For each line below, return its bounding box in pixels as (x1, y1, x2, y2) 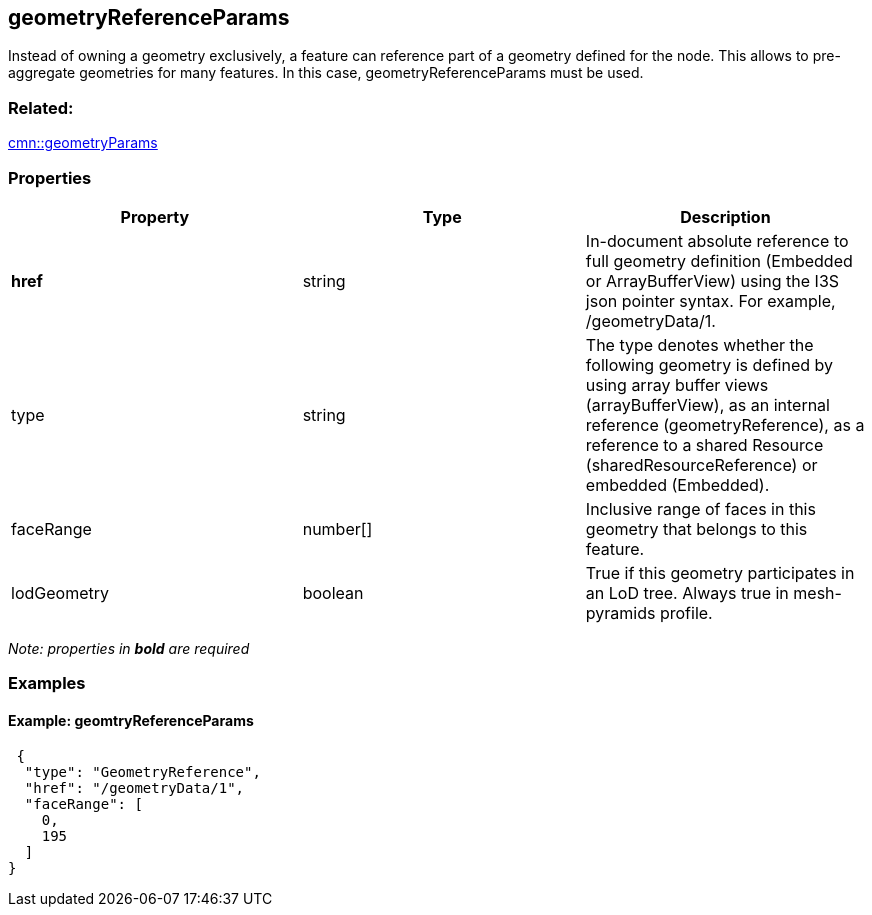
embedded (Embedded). (585, 474, 770, 495)
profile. (659, 602, 713, 623)
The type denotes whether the (585, 334, 814, 355)
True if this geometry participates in (585, 562, 855, 583)
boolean (302, 582, 364, 603)
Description (680, 206, 771, 227)
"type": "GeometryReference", (24, 763, 261, 780)
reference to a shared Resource (585, 434, 824, 455)
